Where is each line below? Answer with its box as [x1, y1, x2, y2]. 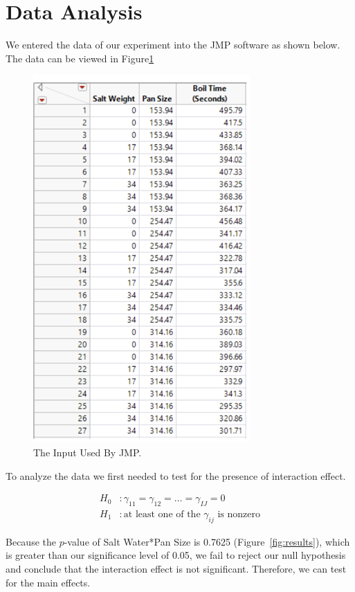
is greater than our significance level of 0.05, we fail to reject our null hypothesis [6, 548, 346, 562]
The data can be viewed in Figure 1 [6, 51, 154, 65]
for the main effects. [6, 575, 91, 589]
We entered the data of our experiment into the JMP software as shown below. [6, 37, 340, 52]
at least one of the [123, 509, 201, 519]
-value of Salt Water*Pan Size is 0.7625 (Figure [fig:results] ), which [64, 534, 350, 548]
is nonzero [217, 509, 260, 519]
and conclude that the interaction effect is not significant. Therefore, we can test [6, 561, 347, 575]
